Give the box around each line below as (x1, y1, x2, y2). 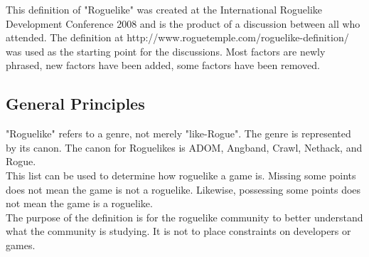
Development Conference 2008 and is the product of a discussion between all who (6, 16, 360, 31)
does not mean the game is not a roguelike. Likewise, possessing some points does (6, 182, 361, 196)
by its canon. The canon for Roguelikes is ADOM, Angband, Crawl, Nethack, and (6, 140, 363, 154)
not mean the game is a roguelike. (6, 196, 153, 211)
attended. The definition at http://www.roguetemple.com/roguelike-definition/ (6, 30, 349, 45)
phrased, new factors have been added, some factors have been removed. (6, 58, 320, 73)
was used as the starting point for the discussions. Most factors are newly (6, 43, 326, 58)
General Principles (6, 93, 145, 115)
